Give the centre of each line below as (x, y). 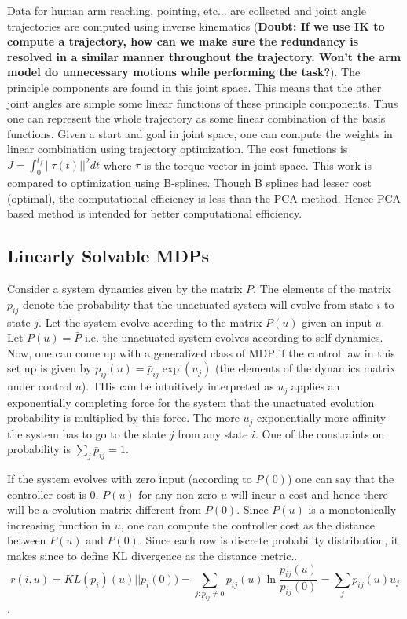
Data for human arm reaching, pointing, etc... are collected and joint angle (187, 10)
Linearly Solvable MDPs (108, 256)
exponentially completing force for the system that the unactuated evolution (191, 402)
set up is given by (49, 368)
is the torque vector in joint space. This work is (258, 165)
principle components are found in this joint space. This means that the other (194, 87)
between (27, 540)
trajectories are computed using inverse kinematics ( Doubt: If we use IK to (196, 26)
